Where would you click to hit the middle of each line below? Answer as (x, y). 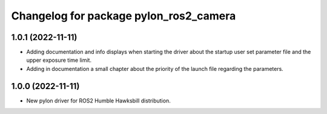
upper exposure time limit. (59, 60)
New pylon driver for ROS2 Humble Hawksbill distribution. (98, 101)
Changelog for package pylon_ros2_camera (124, 16)
